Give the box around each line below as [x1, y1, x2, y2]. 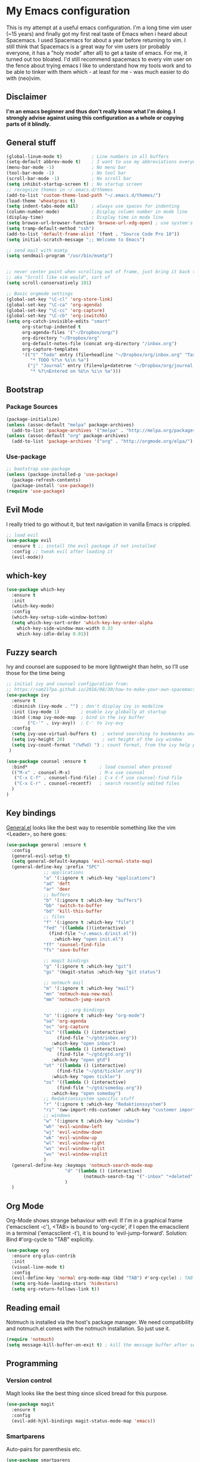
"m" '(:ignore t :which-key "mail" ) [43, 985, 135, 991]
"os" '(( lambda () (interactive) [43, 1079, 127, 1085]
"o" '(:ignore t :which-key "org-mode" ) [43, 1012, 145, 1019]
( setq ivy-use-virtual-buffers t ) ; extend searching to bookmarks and [11, 731, 196, 737]
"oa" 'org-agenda [43, 1018, 86, 1024]
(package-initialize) [6, 416, 60, 422]
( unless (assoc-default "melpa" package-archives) [6, 422, 135, 428]
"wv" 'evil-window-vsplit [43, 1151, 108, 1157]
